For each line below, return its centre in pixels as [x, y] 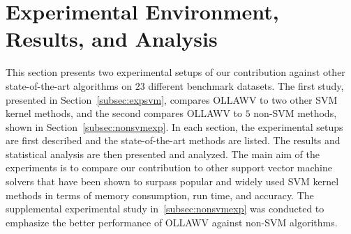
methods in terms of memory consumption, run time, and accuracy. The [160, 195]
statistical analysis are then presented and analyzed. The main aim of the [163, 154]
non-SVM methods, [295, 113]
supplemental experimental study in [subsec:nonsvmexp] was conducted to [165, 209]
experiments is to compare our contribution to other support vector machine [169, 167]
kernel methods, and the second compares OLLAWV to [124, 113]
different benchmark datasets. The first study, [246, 85]
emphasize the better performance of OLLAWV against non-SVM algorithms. [172, 222]
